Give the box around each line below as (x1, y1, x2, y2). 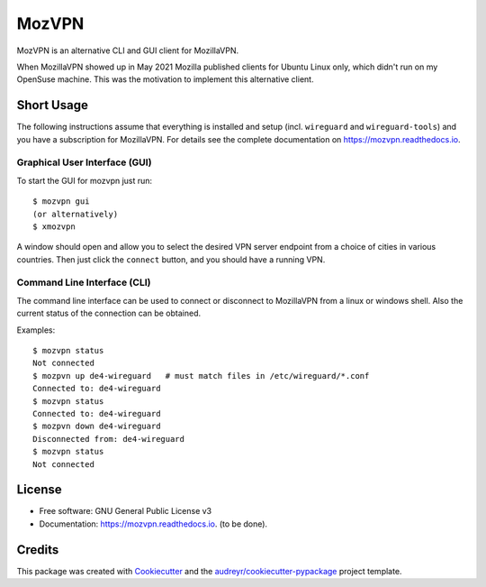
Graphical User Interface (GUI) (16, 156, 152, 169)
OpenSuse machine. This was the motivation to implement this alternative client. (16, 74, 314, 85)
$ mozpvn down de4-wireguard (32, 421, 161, 432)
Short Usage (16, 97, 89, 113)
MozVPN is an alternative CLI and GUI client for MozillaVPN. (16, 45, 239, 56)
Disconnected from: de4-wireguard (32, 434, 184, 444)
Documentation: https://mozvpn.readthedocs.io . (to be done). (39, 518, 268, 529)
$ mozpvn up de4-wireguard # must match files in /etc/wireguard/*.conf (32, 371, 370, 381)
